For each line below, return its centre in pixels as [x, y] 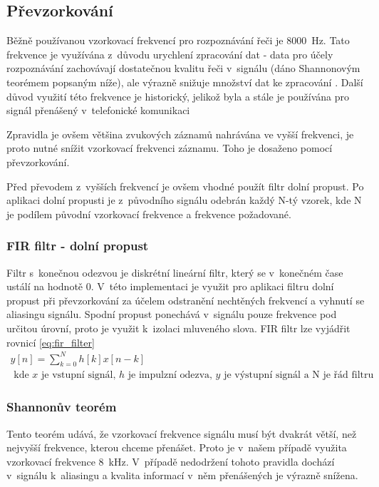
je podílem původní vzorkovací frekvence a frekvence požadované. [149, 214]
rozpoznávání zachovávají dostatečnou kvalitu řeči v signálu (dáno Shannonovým [183, 68]
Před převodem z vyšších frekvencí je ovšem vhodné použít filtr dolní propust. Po [185, 186]
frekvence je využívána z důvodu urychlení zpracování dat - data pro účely [170, 54]
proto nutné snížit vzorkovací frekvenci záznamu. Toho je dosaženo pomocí [170, 148]
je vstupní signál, [78, 375]
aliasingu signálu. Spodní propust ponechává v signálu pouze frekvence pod [172, 314]
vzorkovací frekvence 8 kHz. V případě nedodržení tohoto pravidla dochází [171, 461]
